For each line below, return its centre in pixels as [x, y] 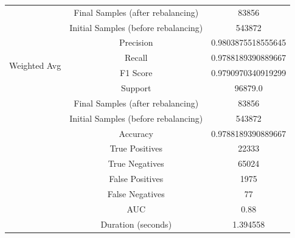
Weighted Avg [35, 65]
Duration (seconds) [136, 224]
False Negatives [136, 193]
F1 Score [136, 73]
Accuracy [136, 133]
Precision [136, 42]
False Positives [136, 179]
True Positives [136, 148]
